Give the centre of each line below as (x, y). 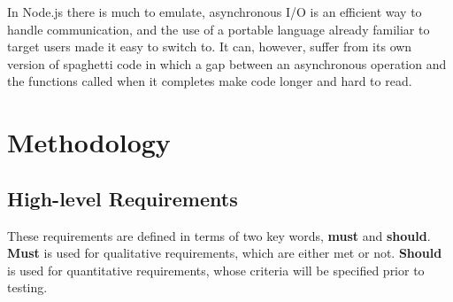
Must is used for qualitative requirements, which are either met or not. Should (225, 253)
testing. (27, 287)
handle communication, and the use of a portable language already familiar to (219, 29)
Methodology (89, 142)
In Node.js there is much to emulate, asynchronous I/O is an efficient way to (215, 12)
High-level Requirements (123, 198)
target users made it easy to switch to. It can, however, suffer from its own (210, 46)
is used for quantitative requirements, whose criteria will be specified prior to (216, 270)
